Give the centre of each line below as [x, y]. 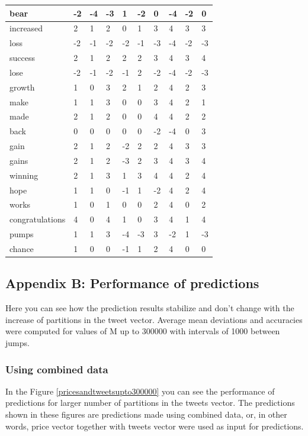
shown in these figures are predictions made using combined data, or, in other [146, 414]
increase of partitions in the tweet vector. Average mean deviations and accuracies [154, 319]
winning [24, 175]
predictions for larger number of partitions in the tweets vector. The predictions [150, 403]
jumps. [17, 343]
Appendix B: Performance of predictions [132, 283]
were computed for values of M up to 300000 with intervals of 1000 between [143, 331]
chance [22, 248]
